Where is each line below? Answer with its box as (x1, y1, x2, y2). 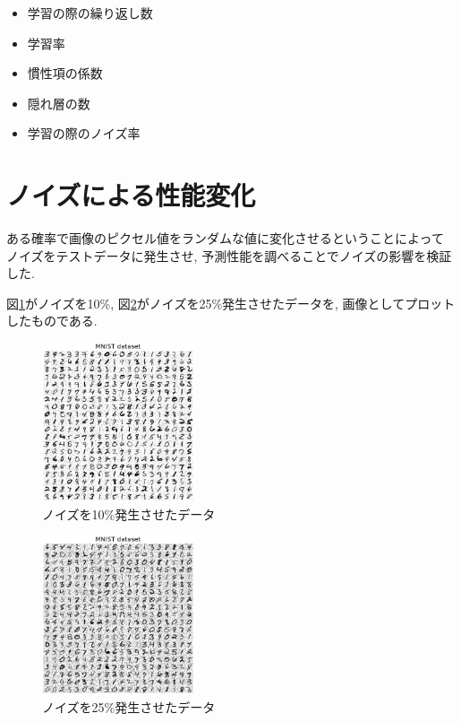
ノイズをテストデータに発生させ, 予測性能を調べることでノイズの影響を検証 (6, 246, 452, 265)
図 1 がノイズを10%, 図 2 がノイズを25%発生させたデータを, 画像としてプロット (6, 293, 456, 312)
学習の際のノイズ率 (27, 124, 141, 143)
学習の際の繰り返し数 (27, 4, 153, 22)
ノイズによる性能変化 (6, 177, 256, 213)
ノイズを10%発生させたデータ (42, 504, 216, 523)
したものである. (6, 311, 98, 330)
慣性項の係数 (27, 64, 103, 83)
